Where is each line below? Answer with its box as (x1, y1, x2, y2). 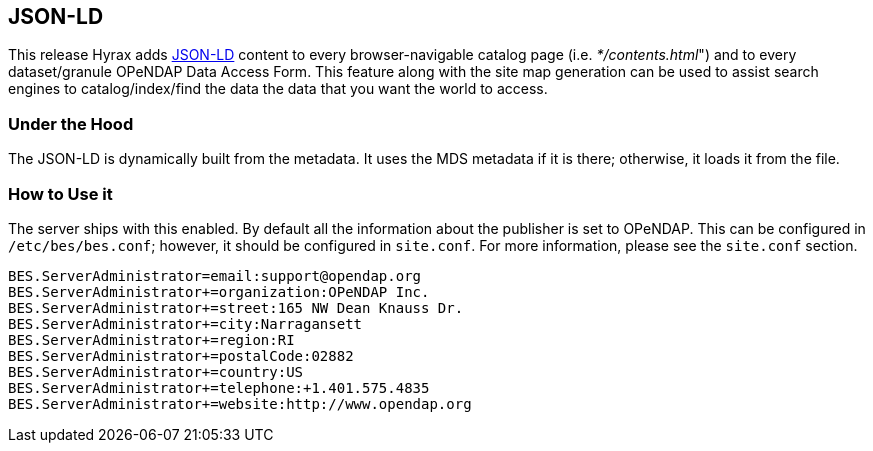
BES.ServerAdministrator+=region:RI (8, 331, 295, 348)
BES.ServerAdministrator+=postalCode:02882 (8, 347, 354, 364)
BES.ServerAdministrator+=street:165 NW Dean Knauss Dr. (8, 299, 464, 316)
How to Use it (8, 183, 113, 204)
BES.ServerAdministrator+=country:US (8, 363, 304, 380)
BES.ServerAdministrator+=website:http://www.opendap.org (8, 395, 472, 412)
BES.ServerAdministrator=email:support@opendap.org (8, 267, 422, 284)
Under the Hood (8, 113, 134, 134)
